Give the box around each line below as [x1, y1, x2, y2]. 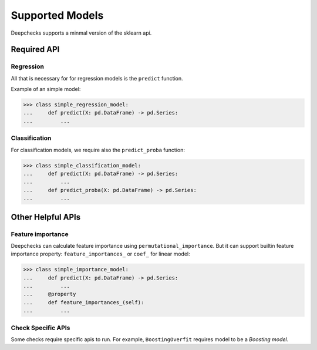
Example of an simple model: [11, 86, 81, 93]
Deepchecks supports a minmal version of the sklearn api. [11, 29, 152, 36]
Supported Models [11, 9, 104, 22]
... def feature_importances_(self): [23, 299, 144, 305]
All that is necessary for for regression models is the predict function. [11, 75, 183, 82]
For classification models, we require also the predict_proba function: [11, 146, 185, 153]
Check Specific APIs [11, 324, 70, 332]
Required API [11, 45, 60, 55]
